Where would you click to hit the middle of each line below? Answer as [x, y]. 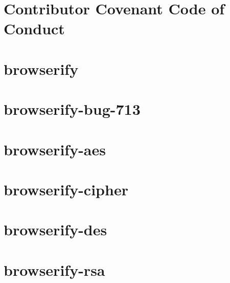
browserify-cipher [66, 189]
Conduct [34, 28]
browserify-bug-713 [72, 109]
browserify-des [55, 229]
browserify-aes [55, 149]
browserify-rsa [54, 269]
